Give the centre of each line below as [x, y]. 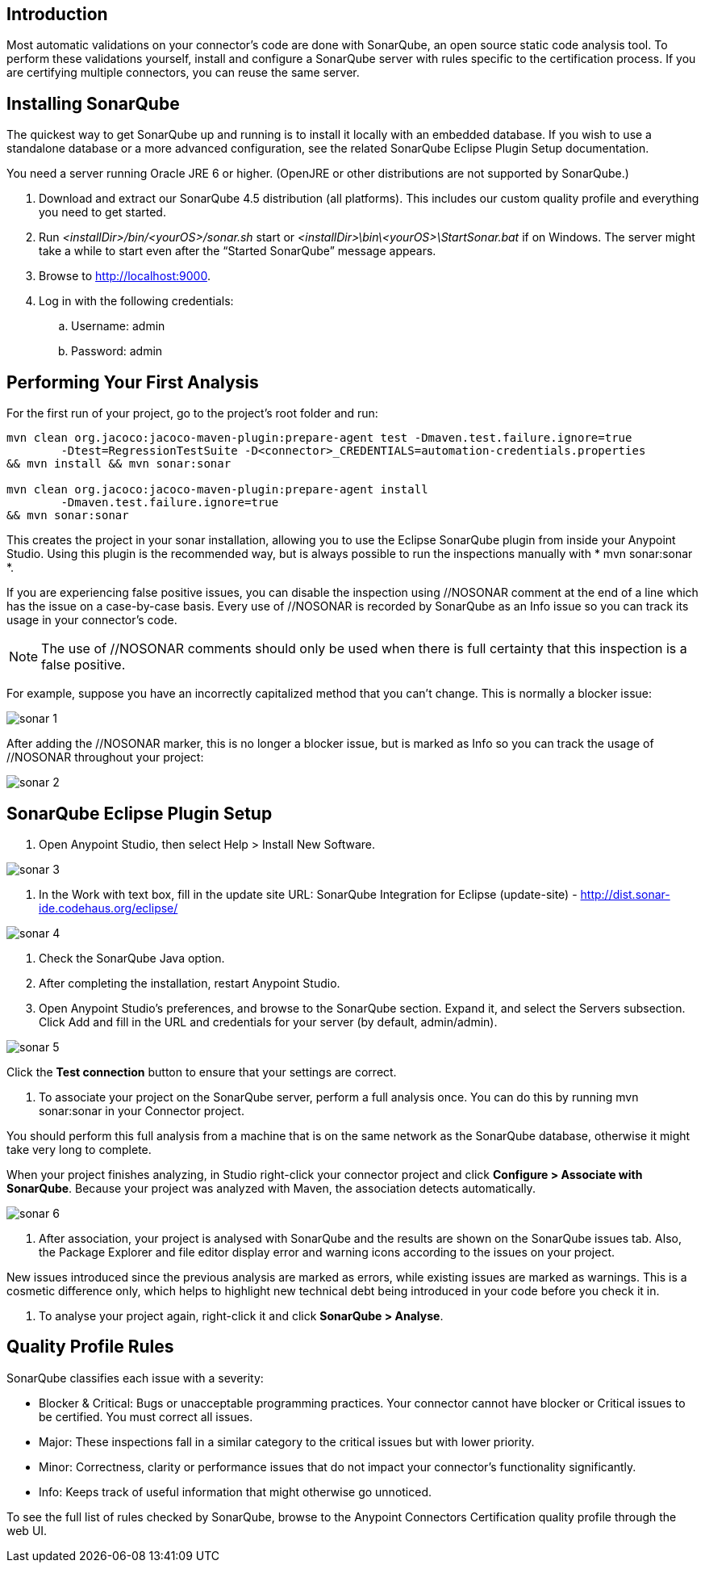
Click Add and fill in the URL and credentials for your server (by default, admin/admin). [268, 1022]
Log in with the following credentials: [136, 301]
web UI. [27, 1530]
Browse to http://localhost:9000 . [125, 276]
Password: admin [117, 351]
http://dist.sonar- [625, 894]
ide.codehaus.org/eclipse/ [108, 908]
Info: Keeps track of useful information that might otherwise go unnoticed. [236, 1491]
